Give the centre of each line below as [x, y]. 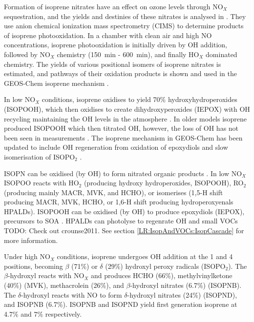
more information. [31, 240]
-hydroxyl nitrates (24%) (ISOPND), [182, 294]
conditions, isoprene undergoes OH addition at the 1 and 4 [145, 256]
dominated [222, 54]
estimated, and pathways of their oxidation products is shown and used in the [120, 73]
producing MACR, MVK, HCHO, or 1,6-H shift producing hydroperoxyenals [119, 202]
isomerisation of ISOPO [40, 156]
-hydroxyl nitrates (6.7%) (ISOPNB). [186, 285]
